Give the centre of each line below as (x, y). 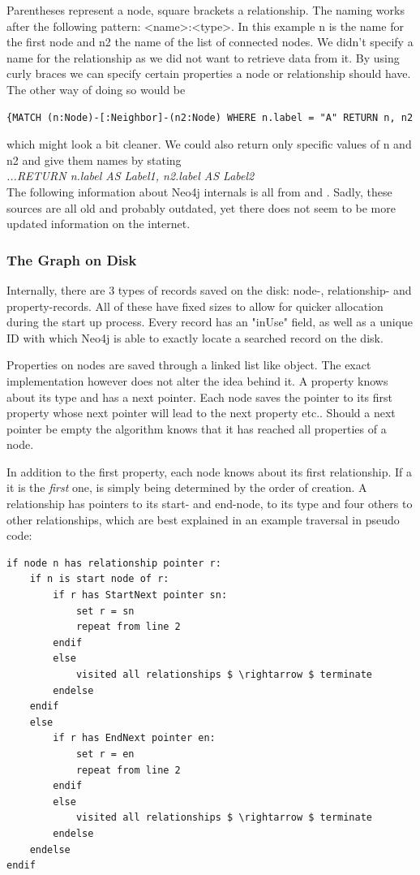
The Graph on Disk (72, 259)
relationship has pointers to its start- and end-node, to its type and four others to (210, 504)
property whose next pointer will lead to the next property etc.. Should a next (201, 413)
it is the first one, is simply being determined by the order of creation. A (187, 487)
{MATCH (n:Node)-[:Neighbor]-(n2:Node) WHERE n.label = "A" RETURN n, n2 (210, 117)
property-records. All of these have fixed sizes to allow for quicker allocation (195, 306)
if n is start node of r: (99, 579)
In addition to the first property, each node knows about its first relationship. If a (209, 471)
